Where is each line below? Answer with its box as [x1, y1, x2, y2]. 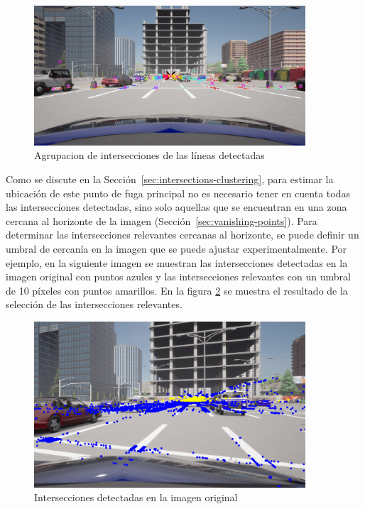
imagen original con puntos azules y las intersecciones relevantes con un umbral [6, 269, 351, 284]
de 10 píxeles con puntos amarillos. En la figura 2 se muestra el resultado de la [6, 283, 348, 297]
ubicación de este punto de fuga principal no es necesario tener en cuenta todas [6, 185, 350, 200]
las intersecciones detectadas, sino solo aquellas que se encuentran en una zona [6, 199, 347, 214]
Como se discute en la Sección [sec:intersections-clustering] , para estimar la [6, 171, 334, 186]
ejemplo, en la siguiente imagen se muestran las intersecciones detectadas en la [6, 255, 348, 270]
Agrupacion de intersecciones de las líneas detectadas [34, 148, 265, 163]
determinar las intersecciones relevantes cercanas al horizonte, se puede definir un [6, 227, 359, 242]
